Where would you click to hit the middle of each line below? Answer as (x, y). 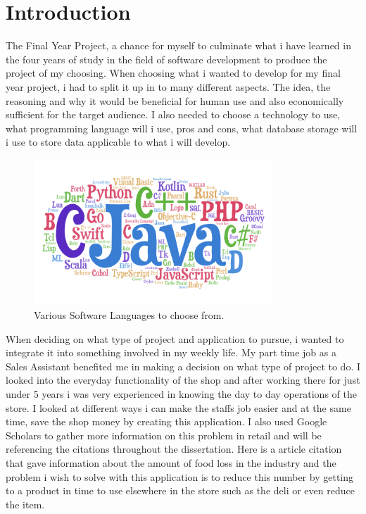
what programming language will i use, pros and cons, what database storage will (182, 128)
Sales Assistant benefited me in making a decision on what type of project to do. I (183, 366)
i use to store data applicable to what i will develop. (118, 142)
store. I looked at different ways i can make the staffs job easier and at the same (178, 407)
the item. (25, 504)
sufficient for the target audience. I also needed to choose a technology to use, (173, 114)
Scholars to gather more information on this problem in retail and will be (164, 435)
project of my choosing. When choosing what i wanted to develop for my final (173, 73)
